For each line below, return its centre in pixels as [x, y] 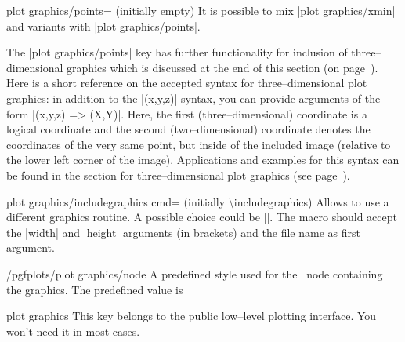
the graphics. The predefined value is [95, 289]
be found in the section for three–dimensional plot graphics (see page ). [178, 175]
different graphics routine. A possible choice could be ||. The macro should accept [202, 217]
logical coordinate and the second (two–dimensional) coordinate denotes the [188, 129]
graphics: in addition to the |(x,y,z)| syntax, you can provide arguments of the [193, 98]
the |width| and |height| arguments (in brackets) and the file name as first [183, 232]
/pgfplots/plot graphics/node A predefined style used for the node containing [195, 273]
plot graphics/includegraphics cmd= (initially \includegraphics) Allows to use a [198, 201]
